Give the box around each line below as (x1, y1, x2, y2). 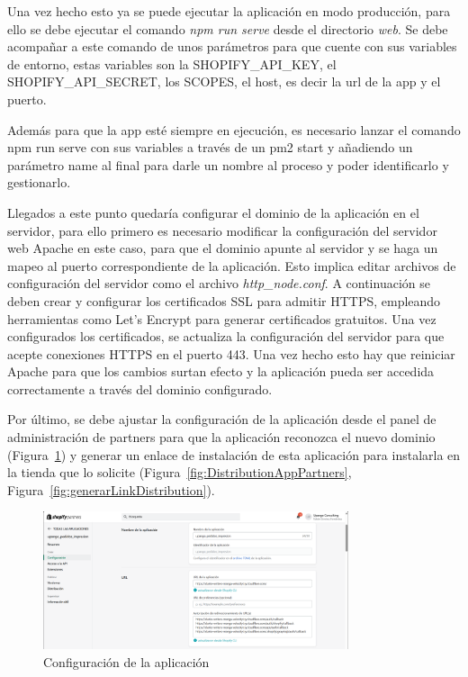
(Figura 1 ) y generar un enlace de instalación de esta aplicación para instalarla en (7, 445, 461, 464)
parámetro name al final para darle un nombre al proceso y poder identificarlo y (7, 155, 449, 174)
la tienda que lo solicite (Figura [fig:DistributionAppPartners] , (7, 463, 352, 482)
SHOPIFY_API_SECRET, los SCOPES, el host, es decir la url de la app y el (7, 72, 441, 91)
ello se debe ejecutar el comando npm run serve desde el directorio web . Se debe (7, 19, 448, 38)
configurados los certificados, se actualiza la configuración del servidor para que (7, 327, 445, 346)
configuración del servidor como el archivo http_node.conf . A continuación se (7, 274, 430, 293)
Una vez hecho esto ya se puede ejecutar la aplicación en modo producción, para (7, 2, 451, 20)
